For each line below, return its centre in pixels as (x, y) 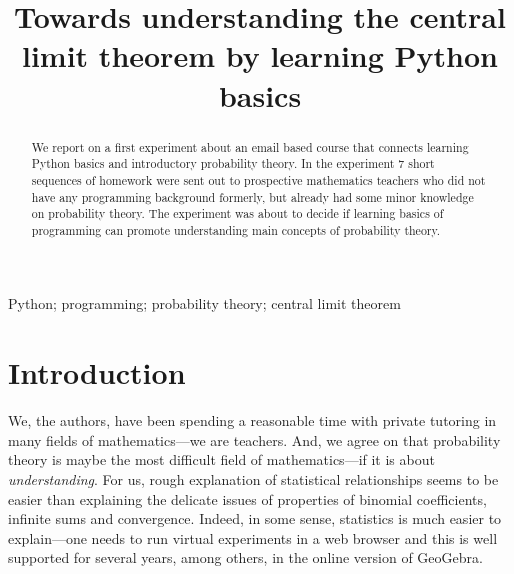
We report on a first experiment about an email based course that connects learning (250, 146)
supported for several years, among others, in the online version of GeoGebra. (245, 557)
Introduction (97, 372)
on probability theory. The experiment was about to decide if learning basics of (237, 213)
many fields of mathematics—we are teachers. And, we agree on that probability (254, 439)
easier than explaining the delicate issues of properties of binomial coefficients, (247, 498)
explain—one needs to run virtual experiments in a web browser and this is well (253, 537)
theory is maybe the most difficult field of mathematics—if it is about (221, 459)
